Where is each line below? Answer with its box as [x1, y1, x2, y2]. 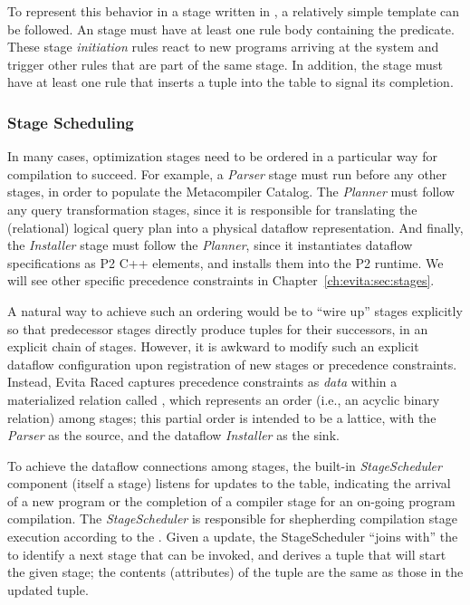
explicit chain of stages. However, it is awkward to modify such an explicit [7, 337, 419, 356]
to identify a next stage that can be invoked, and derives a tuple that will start [7, 544, 446, 563]
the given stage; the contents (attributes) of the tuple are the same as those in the [7, 562, 464, 581]
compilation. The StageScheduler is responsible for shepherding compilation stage [7, 509, 457, 528]
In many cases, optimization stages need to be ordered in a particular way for [7, 147, 437, 166]
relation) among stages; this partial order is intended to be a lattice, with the [7, 408, 436, 427]
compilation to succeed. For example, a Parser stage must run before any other [7, 164, 447, 183]
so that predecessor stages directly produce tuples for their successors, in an [7, 319, 428, 338]
